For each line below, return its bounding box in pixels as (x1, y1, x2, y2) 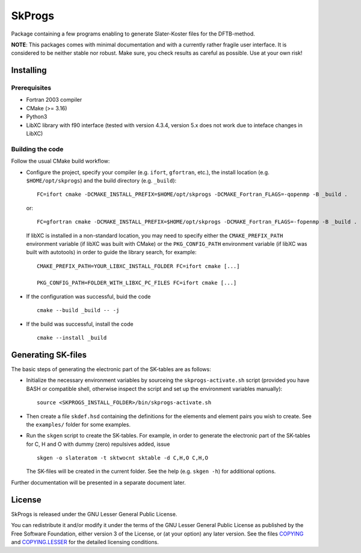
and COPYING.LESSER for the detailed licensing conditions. (11, 538, 159, 545)
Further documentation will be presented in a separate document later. (11, 479, 186, 486)
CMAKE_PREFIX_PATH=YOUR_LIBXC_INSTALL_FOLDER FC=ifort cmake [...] (37, 263, 240, 269)
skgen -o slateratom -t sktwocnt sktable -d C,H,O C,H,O (37, 455, 209, 461)
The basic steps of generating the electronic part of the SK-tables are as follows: (11, 365, 211, 373)
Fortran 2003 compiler (26, 96, 82, 104)
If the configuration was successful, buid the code (26, 293, 151, 300)
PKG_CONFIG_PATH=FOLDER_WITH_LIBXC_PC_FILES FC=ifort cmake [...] (37, 280, 237, 286)
